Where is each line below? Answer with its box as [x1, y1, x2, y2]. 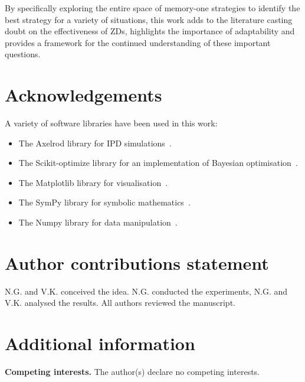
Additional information [5, 331, 195, 355]
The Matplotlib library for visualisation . [18, 176, 168, 188]
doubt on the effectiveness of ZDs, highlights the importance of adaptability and [5, 25, 295, 37]
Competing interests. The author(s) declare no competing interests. [5, 365, 260, 378]
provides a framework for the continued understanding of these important [5, 36, 271, 48]
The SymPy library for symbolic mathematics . [18, 196, 191, 208]
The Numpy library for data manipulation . [18, 216, 178, 228]
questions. [5, 48, 41, 60]
